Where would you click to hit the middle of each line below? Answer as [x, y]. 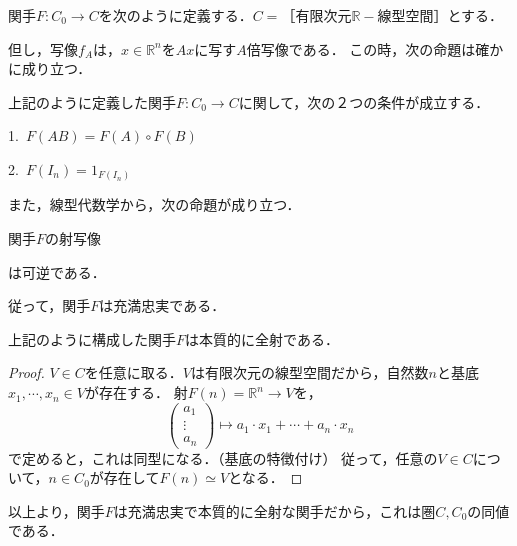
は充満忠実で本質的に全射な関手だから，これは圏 [274, 510]
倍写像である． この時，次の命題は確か [375, 48]
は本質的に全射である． [262, 338]
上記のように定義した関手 [92, 101]
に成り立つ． [50, 68]
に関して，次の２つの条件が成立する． [364, 101]
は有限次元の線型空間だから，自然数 [310, 372]
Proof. [26, 372]
